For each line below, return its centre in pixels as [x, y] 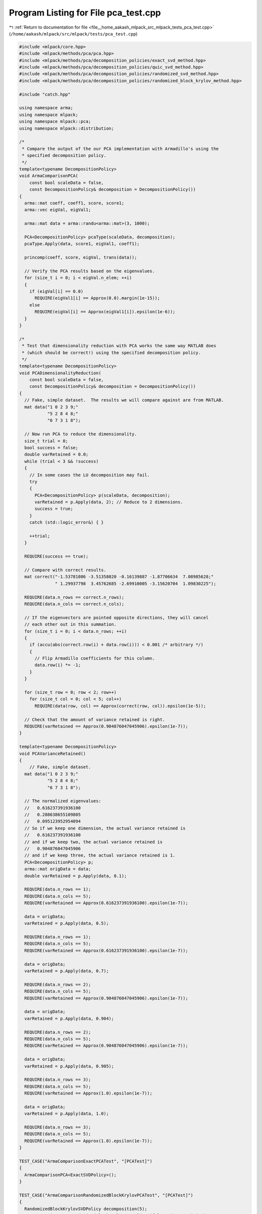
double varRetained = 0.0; [57, 455]
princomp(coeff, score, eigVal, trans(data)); [81, 258]
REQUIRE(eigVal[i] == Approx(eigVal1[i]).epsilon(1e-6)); [105, 312]
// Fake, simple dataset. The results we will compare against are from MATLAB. [124, 400]
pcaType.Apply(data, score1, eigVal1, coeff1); [82, 244]
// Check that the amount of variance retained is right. [95, 719]
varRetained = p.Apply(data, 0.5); [67, 923]
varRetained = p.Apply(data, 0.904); [69, 1018]
